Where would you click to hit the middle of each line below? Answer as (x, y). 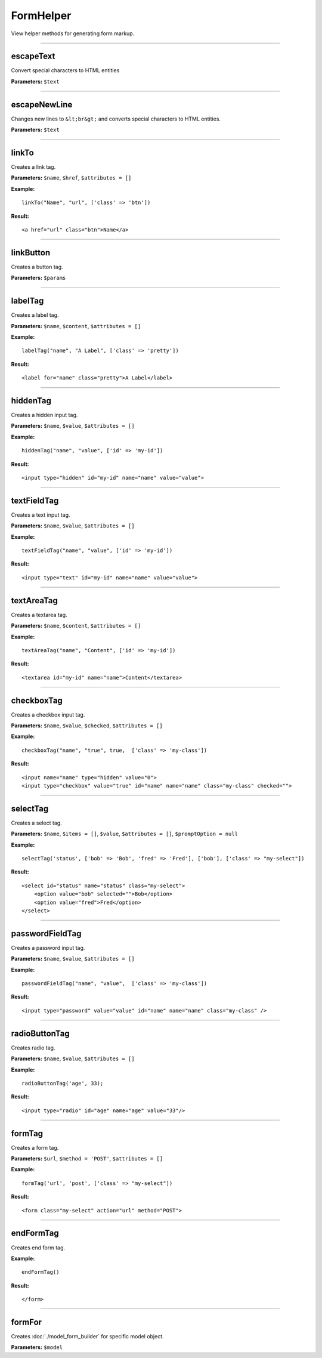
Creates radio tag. (33, 1048)
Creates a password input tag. (48, 947)
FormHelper (41, 16)
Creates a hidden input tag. (44, 415)
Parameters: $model (37, 1347)
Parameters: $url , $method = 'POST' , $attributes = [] (87, 1159)
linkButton (31, 253)
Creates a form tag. (35, 1147)
